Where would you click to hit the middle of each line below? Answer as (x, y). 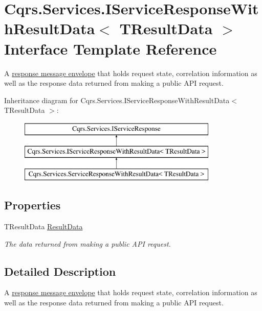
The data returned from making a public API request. (88, 243)
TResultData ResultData (43, 226)
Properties (32, 205)
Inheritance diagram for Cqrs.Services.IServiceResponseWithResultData (117, 100)
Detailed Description (60, 271)
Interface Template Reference (111, 48)
